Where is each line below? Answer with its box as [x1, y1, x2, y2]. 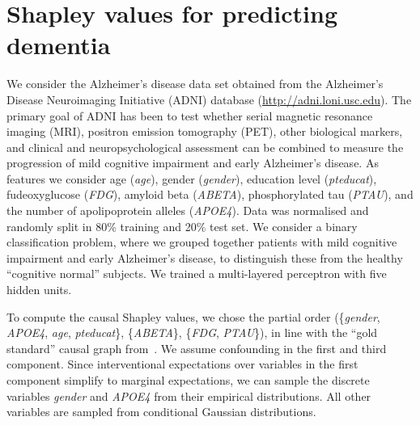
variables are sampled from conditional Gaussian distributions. [6, 403, 316, 420]
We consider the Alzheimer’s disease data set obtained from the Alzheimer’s [6, 75, 384, 92]
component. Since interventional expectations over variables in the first [6, 356, 358, 372]
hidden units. [6, 281, 72, 298]
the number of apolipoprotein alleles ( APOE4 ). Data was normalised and [6, 202, 369, 219]
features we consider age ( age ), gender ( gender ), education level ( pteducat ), [6, 170, 377, 187]
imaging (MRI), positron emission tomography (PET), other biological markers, [6, 123, 403, 140]
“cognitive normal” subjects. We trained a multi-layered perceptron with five [6, 265, 387, 282]
